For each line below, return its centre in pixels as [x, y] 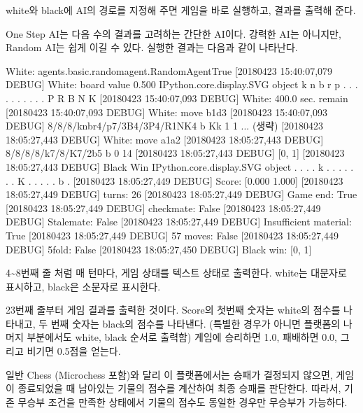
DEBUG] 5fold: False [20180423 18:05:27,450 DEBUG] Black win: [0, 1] [159, 249]
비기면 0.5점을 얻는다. [74, 351]
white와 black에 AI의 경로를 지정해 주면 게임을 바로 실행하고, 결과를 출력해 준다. [181, 10]
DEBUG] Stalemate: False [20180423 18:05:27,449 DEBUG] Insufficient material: [179, 222]
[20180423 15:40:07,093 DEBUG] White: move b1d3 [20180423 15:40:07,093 [166, 112]
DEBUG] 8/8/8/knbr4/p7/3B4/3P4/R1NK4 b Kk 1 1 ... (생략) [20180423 [165, 126]
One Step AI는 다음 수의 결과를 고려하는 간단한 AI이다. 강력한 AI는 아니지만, [173, 33]
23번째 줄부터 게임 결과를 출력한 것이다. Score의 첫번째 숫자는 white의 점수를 [173, 310]
